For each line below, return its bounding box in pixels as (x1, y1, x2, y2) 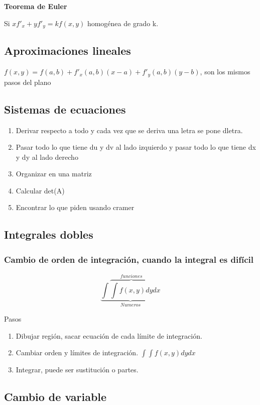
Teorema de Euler (4, 1, 67, 11)
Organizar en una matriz (16, 168, 92, 179)
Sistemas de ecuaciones (4, 101, 126, 117)
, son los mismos (200, 66, 250, 77)
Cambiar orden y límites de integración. (16, 347, 139, 358)
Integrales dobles (4, 227, 93, 242)
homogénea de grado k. (87, 18, 159, 28)
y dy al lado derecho (16, 151, 78, 162)
